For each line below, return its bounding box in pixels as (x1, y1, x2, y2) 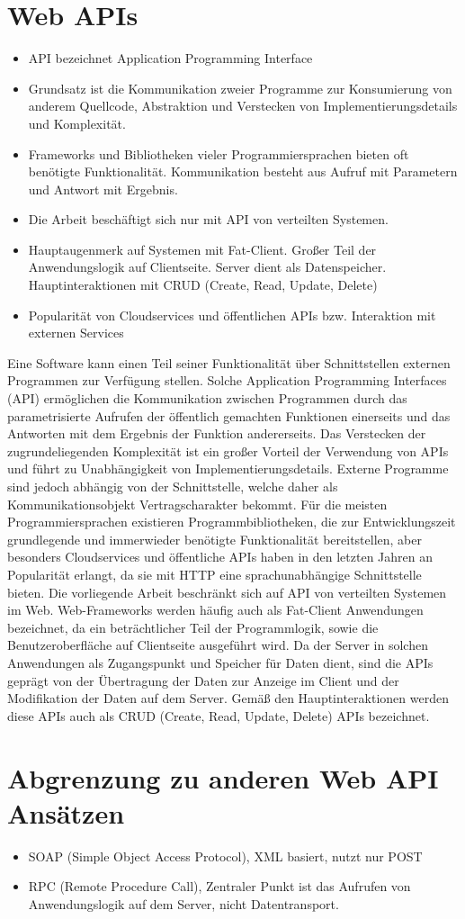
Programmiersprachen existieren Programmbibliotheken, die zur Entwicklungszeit (7, 512, 456, 531)
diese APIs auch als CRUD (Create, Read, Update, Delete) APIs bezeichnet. (7, 706, 430, 725)
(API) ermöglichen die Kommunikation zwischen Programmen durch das (7, 389, 407, 408)
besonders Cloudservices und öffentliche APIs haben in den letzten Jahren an (7, 547, 434, 566)
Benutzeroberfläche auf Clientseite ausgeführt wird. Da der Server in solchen (7, 635, 428, 654)
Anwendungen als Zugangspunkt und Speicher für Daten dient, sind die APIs (7, 653, 434, 671)
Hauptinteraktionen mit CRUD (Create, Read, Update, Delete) (28, 275, 378, 294)
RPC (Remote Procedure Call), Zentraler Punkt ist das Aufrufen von (28, 877, 411, 896)
